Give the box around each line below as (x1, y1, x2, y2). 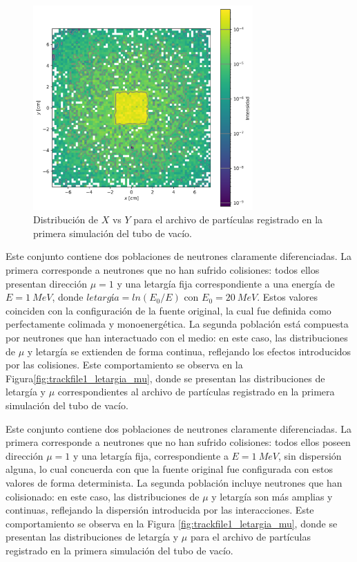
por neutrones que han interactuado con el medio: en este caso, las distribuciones (6, 330, 348, 344)
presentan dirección (6, 276, 87, 290)
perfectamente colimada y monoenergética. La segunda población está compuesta (6, 317, 349, 331)
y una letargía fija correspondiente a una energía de (117, 276, 335, 290)
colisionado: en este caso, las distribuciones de (6, 489, 200, 503)
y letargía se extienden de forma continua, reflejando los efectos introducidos (27, 344, 351, 358)
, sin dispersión (278, 448, 342, 462)
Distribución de (33, 212, 99, 227)
